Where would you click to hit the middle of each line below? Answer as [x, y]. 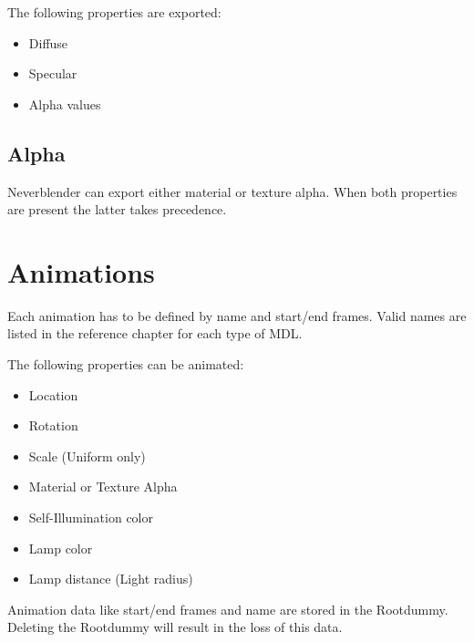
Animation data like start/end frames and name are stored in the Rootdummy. [228, 609]
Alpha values [65, 104]
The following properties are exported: [114, 12]
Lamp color [61, 548]
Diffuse [48, 42]
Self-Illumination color [91, 518]
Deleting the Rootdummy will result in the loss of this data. [175, 627]
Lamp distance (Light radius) [111, 579]
